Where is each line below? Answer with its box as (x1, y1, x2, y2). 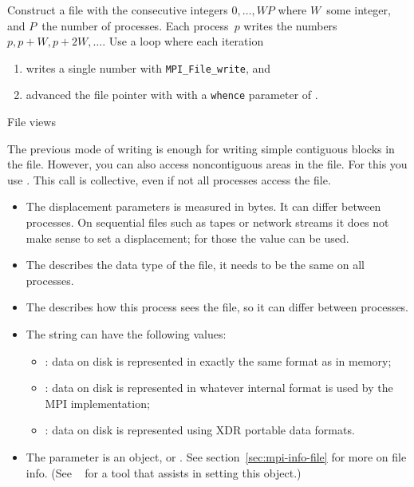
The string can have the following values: (26, 326, 227, 342)
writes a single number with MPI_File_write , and (26, 59, 270, 76)
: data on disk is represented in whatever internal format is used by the (45, 379, 393, 396)
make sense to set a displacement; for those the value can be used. (26, 229, 349, 246)
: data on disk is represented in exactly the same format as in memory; (45, 352, 392, 369)
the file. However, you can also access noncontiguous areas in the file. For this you (7, 156, 408, 172)
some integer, (326, 2, 391, 18)
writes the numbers (243, 17, 337, 34)
